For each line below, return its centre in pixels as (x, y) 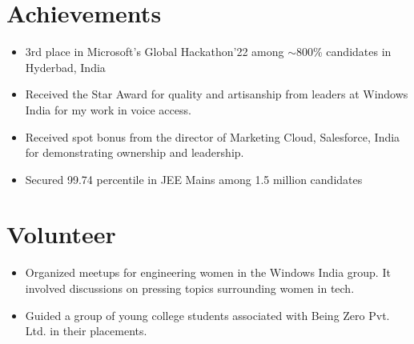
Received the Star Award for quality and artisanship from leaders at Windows (217, 94)
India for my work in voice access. (108, 109)
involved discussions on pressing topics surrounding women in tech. (190, 288)
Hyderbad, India (65, 67)
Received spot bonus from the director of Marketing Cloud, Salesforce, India (213, 136)
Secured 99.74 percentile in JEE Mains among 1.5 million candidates (194, 179)
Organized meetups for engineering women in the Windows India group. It (208, 272)
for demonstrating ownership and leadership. (135, 152)
